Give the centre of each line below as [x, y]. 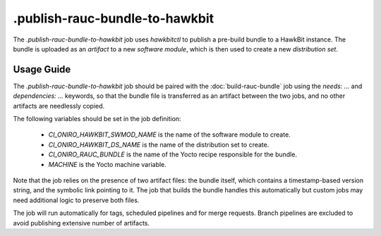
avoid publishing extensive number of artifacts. [81, 223]
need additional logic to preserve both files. [76, 200]
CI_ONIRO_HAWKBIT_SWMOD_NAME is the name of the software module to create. [169, 135]
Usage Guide [42, 69]
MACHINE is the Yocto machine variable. [108, 164]
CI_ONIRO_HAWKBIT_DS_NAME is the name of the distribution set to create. [159, 144]
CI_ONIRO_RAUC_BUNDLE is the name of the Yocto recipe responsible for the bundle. [173, 154]
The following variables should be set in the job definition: [97, 119]
